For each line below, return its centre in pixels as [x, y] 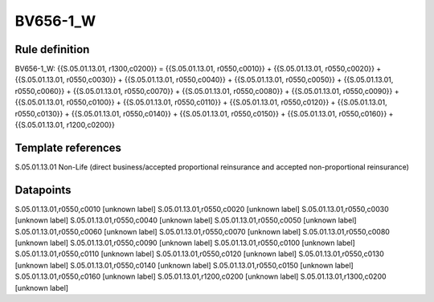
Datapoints [43, 190]
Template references [68, 147]
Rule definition [52, 49]
